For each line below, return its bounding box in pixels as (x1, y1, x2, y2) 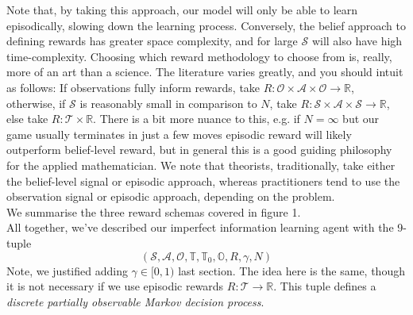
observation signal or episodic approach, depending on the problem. (6, 188, 335, 205)
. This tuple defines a (273, 278, 376, 294)
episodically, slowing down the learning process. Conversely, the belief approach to (6, 17, 407, 33)
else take (6, 110, 48, 127)
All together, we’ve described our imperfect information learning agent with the (6, 219, 394, 236)
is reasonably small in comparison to (79, 94, 257, 111)
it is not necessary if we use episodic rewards (6, 278, 224, 294)
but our (342, 110, 380, 127)
